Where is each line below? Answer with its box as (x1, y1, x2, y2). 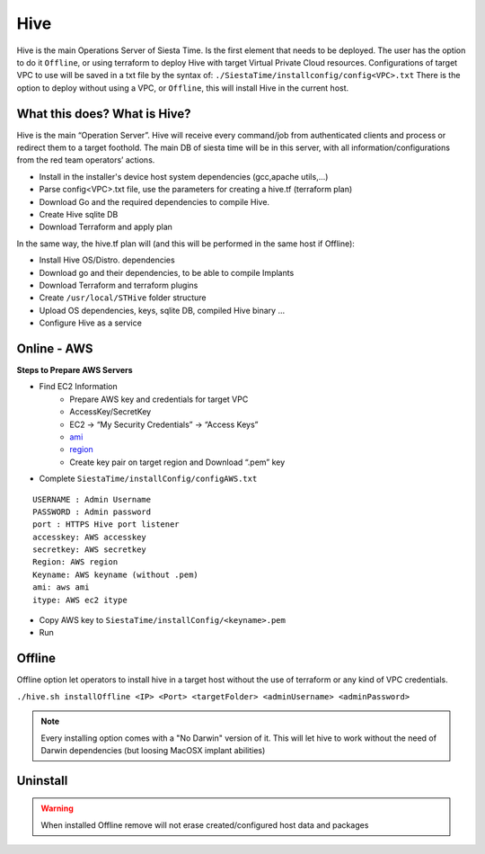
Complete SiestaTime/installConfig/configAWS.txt (39, 473, 258, 485)
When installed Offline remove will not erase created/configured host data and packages (40, 819, 369, 831)
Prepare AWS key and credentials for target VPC (69, 394, 249, 405)
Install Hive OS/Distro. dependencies (39, 254, 175, 265)
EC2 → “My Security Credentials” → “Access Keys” (69, 419, 259, 430)
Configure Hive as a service (39, 317, 143, 328)
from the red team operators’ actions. (16, 155, 155, 165)
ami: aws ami (32, 583, 90, 592)
